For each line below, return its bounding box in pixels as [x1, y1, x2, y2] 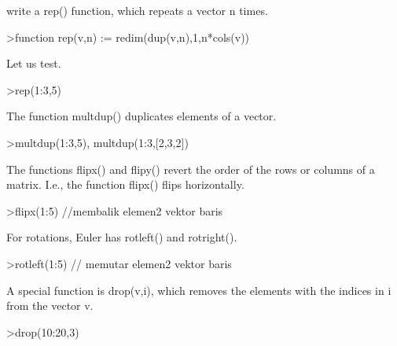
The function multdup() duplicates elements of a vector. [6, 108, 277, 124]
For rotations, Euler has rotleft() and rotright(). [6, 229, 237, 245]
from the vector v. [6, 297, 94, 314]
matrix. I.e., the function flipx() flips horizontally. [6, 176, 244, 193]
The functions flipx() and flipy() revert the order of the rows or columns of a [6, 160, 375, 177]
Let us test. [6, 55, 61, 72]
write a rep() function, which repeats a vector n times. [6, 2, 268, 18]
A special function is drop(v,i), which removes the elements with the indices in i [6, 282, 391, 298]
